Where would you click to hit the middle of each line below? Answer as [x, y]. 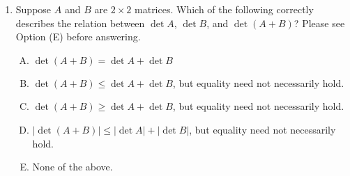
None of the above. [73, 167]
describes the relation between [80, 23]
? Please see [319, 23]
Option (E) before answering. [78, 37]
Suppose [33, 9]
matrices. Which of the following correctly [224, 9]
